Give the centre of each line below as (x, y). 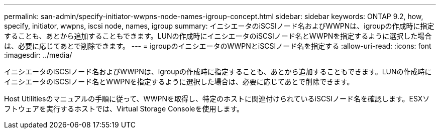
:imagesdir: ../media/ (38, 55)
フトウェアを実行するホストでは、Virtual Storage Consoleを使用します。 (124, 109)
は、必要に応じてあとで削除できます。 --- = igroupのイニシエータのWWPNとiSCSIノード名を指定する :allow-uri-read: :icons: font (218, 46)
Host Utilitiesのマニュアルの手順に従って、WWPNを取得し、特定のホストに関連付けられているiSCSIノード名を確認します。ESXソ (217, 99)
